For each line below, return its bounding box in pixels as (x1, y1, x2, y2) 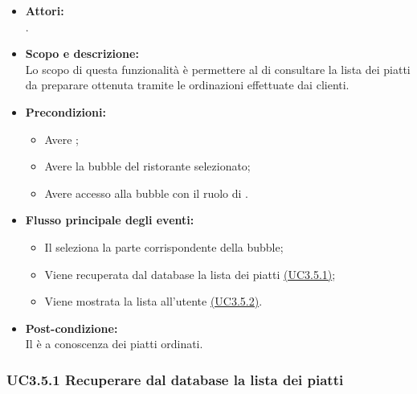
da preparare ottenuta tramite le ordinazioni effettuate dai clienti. (25, 76, 350, 93)
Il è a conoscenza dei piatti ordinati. (25, 335, 203, 352)
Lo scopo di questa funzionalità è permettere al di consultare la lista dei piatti (25, 60, 411, 77)
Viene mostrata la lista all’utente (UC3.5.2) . (44, 293, 263, 310)
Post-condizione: (25, 319, 118, 336)
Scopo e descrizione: (25, 45, 139, 62)
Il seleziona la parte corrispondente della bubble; (44, 238, 284, 255)
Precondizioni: (25, 103, 106, 120)
